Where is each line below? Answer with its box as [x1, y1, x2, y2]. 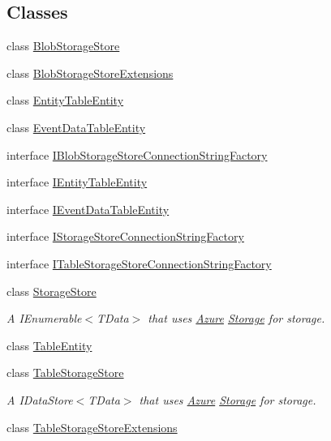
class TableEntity [6, 336, 92, 353]
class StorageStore [6, 282, 97, 299]
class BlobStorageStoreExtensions [6, 64, 174, 81]
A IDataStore [6, 391, 73, 408]
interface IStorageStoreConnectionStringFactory [6, 228, 244, 245]
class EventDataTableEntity [6, 118, 146, 135]
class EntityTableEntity [6, 92, 124, 109]
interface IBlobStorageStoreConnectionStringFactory [6, 146, 268, 163]
